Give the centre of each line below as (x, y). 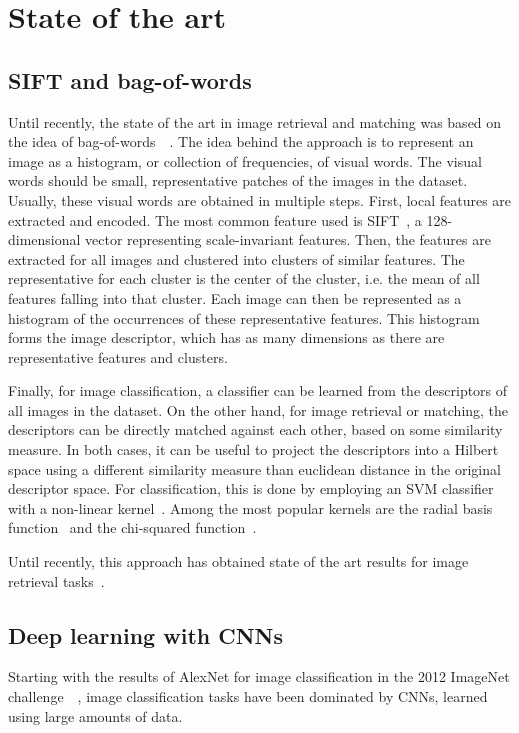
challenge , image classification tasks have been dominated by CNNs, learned (248, 696)
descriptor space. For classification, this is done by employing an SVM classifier (251, 488)
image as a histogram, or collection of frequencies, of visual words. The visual (245, 160)
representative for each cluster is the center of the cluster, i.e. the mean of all (244, 278)
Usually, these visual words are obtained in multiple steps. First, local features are (260, 199)
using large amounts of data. (95, 715)
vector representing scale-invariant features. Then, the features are (288, 239)
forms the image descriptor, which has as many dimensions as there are (226, 337)
